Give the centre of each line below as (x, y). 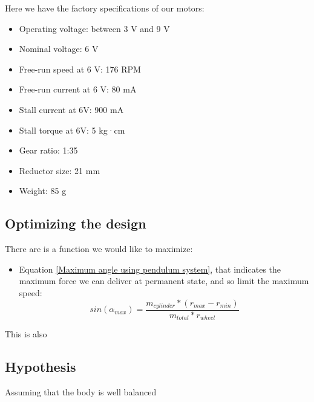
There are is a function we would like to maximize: (99, 249)
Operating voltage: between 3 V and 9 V (94, 28)
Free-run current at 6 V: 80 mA (78, 89)
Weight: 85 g (43, 191)
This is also (26, 334)
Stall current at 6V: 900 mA (71, 109)
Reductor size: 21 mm (60, 170)
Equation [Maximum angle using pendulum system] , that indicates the (150, 269)
